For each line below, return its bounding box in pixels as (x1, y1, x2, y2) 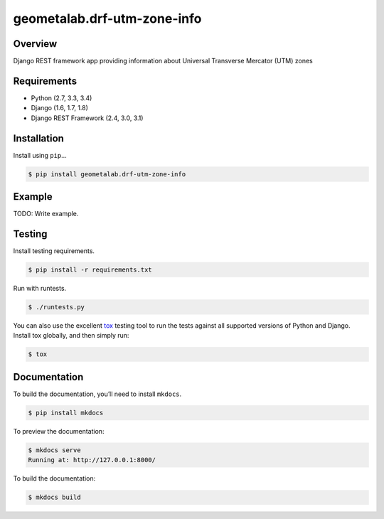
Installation (13, 132, 64, 144)
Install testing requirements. (13, 247, 95, 255)
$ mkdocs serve (28, 446, 81, 454)
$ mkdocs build (28, 493, 81, 501)
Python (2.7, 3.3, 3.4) (31, 93, 92, 102)
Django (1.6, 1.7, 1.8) (31, 104, 89, 112)
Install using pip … (13, 151, 67, 159)
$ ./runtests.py (28, 303, 85, 311)
